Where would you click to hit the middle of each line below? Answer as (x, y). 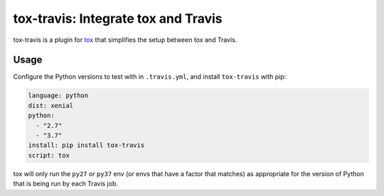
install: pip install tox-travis (86, 145)
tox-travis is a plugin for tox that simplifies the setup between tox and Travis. (125, 40)
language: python (58, 96)
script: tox (49, 155)
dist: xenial (51, 105)
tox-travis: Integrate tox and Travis (118, 18)
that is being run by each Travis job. (66, 184)
